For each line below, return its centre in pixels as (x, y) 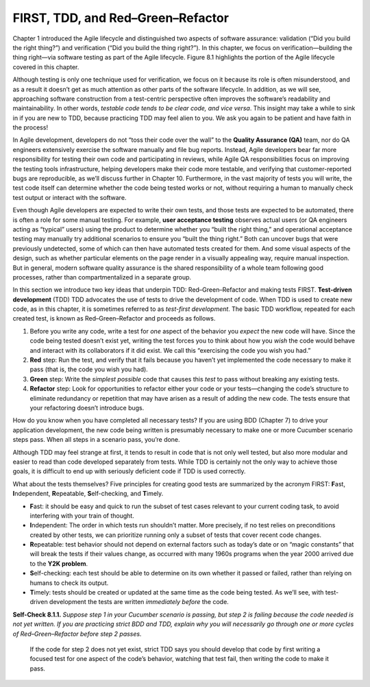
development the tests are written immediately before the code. (139, 602)
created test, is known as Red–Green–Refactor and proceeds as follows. (114, 318)
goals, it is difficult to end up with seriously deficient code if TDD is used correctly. (129, 471)
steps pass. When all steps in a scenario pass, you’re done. (97, 440)
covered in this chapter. (46, 67)
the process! (30, 127)
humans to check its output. (69, 583)
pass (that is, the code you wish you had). (89, 369)
